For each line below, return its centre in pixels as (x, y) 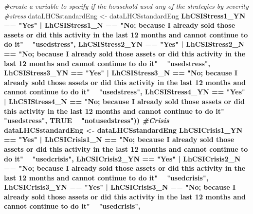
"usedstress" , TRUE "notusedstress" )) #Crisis (87, 120)
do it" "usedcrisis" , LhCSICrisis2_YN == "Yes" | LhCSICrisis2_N (122, 158)
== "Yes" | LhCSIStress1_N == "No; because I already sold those (120, 25)
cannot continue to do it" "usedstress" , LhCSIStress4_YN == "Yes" (125, 92)
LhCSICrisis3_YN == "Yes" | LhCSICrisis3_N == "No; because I (120, 187)
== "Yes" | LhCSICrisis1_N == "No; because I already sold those (119, 139)
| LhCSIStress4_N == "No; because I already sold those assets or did (124, 101)
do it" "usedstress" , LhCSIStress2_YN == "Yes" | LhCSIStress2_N (124, 44)
